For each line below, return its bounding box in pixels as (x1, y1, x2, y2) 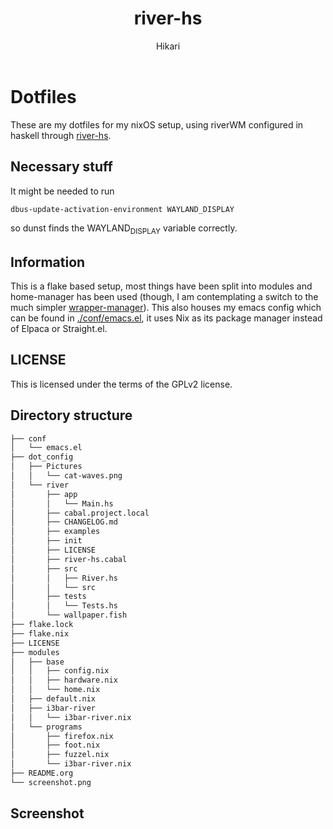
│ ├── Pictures (10, 462, 83, 472)
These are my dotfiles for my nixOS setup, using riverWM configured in (10, 118, 304, 131)
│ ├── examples (10, 527, 101, 537)
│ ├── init (10, 536, 83, 546)
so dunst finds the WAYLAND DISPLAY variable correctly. (10, 222, 238, 237)
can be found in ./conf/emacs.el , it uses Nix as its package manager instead (10, 312, 323, 324)
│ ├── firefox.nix (10, 731, 114, 741)
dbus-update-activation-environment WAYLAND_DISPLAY (10, 204, 235, 214)
